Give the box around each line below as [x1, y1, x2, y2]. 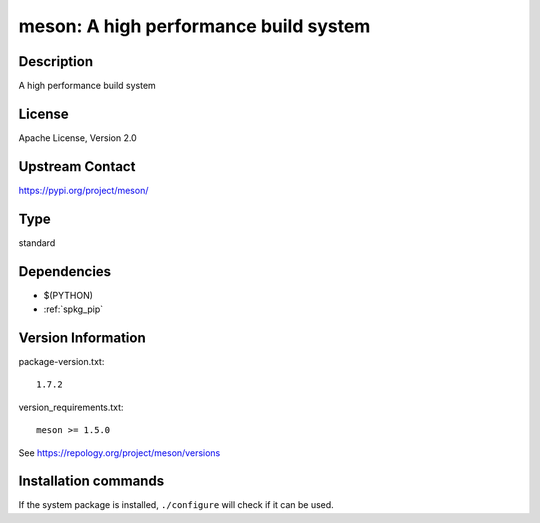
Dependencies [18, 263, 112, 280]
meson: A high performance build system [18, 15, 371, 37]
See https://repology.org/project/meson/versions [18, 446, 221, 459]
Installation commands [18, 473, 165, 490]
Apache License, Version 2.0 [18, 131, 137, 144]
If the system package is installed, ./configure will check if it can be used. [18, 499, 334, 511]
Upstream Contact [18, 158, 136, 175]
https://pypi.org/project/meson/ [18, 184, 149, 196]
